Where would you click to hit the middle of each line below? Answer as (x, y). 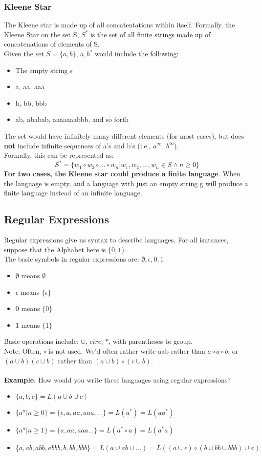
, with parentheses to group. (151, 341)
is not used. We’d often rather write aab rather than (127, 350)
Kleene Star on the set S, (42, 34)
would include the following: (137, 53)
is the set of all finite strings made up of (150, 34)
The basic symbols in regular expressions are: (72, 259)
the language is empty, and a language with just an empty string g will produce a (126, 183)
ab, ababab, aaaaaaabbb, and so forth (72, 119)
